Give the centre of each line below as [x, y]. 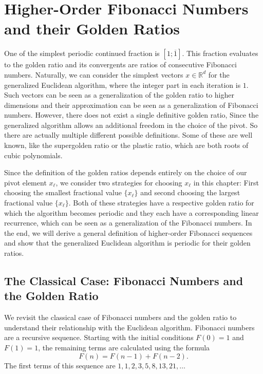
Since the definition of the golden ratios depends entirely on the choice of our [126, 172]
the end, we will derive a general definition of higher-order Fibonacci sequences [128, 232]
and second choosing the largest [190, 192]
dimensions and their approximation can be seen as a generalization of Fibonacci [131, 105]
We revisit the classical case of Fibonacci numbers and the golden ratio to [120, 317]
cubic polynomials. [33, 155]
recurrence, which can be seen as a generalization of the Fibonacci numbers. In [128, 223]
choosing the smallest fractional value [63, 192]
